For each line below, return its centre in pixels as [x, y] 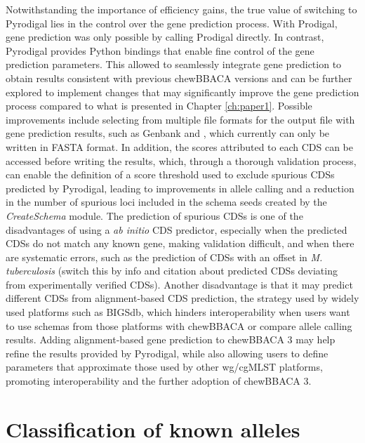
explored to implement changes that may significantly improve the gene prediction [182, 92]
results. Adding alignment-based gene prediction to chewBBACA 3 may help [171, 339]
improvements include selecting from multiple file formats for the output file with [180, 119]
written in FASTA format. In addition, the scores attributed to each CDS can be [180, 146]
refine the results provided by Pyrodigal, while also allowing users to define [167, 353]
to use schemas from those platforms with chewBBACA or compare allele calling [179, 325]
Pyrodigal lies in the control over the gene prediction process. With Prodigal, [172, 23]
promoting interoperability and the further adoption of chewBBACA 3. [159, 381]
